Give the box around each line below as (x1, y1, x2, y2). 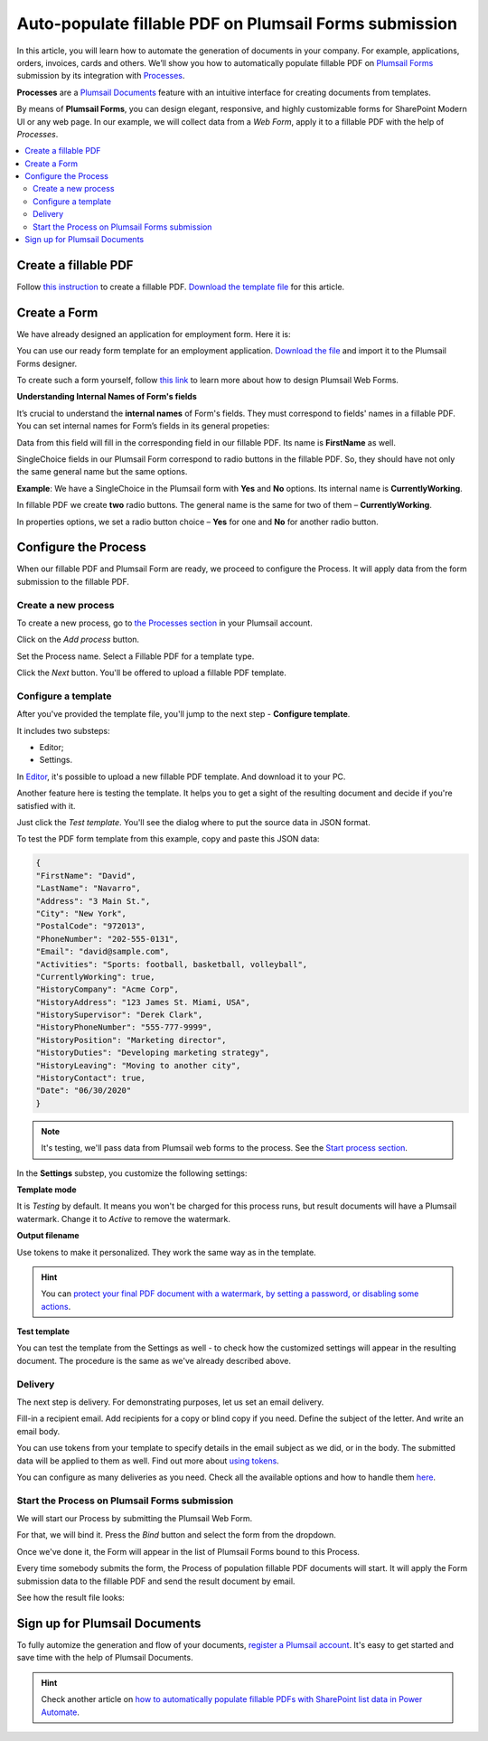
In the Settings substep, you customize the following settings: (16, 1167, 248, 1179)
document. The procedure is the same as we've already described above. (16, 1355, 291, 1366)
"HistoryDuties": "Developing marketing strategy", (35, 1048, 270, 1058)
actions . (41, 1301, 71, 1312)
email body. (16, 1426, 61, 1436)
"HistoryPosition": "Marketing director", (35, 1035, 227, 1045)
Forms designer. (16, 358, 78, 369)
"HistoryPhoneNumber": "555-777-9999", (35, 1022, 212, 1032)
